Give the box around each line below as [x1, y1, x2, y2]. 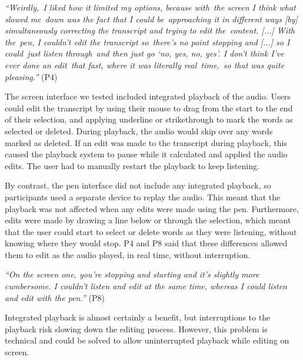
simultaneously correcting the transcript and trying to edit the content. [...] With [5, 24, 295, 37]
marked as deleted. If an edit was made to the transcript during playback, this [5, 136, 287, 148]
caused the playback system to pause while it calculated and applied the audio [5, 148, 288, 160]
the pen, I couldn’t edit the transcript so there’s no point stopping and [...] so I [5, 35, 290, 48]
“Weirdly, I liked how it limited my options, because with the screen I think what [5, 1, 296, 13]
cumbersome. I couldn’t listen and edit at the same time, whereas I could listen [5, 280, 287, 292]
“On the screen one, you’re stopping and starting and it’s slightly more [5, 268, 259, 280]
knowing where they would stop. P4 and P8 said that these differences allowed [5, 237, 288, 249]
